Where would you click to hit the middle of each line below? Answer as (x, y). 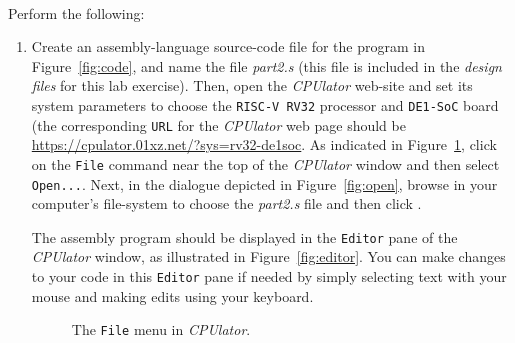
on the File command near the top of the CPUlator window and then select (265, 163)
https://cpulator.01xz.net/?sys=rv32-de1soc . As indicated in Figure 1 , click (264, 144)
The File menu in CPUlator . (161, 329)
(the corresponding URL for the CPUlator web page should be (218, 124)
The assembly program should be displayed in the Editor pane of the (244, 236)
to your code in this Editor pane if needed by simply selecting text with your (269, 276)
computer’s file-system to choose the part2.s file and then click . (226, 203)
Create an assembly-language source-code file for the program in (228, 46)
